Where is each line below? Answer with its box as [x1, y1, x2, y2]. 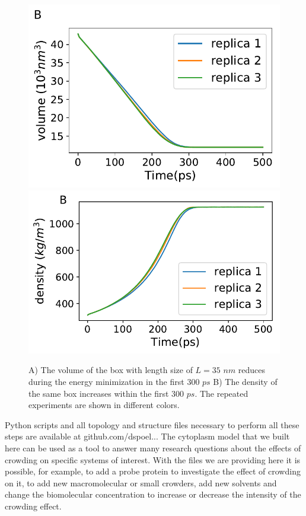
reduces [238, 364, 266, 376]
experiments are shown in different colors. [28, 399, 180, 411]
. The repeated [195, 387, 248, 399]
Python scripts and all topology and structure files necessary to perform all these [5, 418, 299, 431]
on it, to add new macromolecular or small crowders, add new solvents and [5, 476, 277, 489]
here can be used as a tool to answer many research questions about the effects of [5, 441, 301, 454]
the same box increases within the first [28, 387, 169, 399]
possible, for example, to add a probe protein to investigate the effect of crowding [5, 465, 301, 477]
